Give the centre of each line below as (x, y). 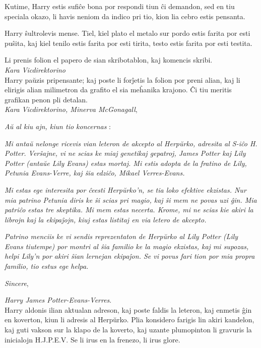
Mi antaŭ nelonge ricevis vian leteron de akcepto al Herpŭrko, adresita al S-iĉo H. (131, 143)
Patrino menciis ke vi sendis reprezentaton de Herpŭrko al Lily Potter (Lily (121, 236)
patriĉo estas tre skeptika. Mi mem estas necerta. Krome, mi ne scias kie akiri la (129, 210)
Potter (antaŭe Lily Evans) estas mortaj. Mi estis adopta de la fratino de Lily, (126, 163)
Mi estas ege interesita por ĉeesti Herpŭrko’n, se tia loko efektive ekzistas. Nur (125, 189)
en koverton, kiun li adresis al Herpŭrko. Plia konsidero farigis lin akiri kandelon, (129, 320)
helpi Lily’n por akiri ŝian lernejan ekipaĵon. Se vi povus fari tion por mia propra (130, 256)
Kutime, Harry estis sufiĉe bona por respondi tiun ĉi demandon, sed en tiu (120, 6)
